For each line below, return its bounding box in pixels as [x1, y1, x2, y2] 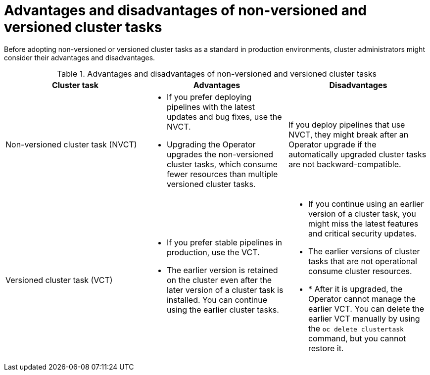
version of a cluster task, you [308, 208, 416, 219]
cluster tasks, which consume [166, 159, 278, 169]
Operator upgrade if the [288, 139, 377, 149]
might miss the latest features [308, 218, 419, 229]
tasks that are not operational [308, 256, 417, 266]
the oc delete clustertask [308, 323, 404, 333]
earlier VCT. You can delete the [308, 303, 425, 314]
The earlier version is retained [166, 265, 278, 275]
